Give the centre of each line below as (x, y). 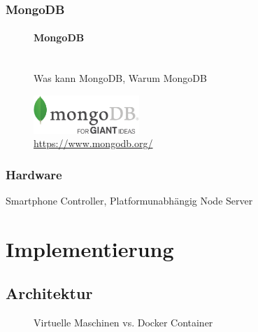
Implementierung (90, 248)
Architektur (49, 293)
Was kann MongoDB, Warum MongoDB (120, 78)
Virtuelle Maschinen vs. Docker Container (123, 323)
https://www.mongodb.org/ (93, 143)
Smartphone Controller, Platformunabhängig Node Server (129, 200)
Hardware (34, 174)
